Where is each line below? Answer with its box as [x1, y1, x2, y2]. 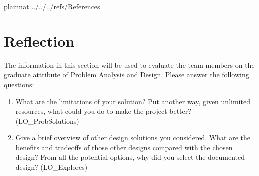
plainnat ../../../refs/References [4, 1, 100, 11]
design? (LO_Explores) [15, 162, 88, 172]
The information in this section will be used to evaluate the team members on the [4, 59, 255, 70]
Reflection [4, 30, 75, 51]
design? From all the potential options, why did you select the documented [15, 152, 245, 162]
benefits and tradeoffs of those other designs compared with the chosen [15, 142, 233, 152]
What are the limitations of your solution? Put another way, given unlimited [15, 96, 250, 106]
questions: [4, 79, 34, 89]
